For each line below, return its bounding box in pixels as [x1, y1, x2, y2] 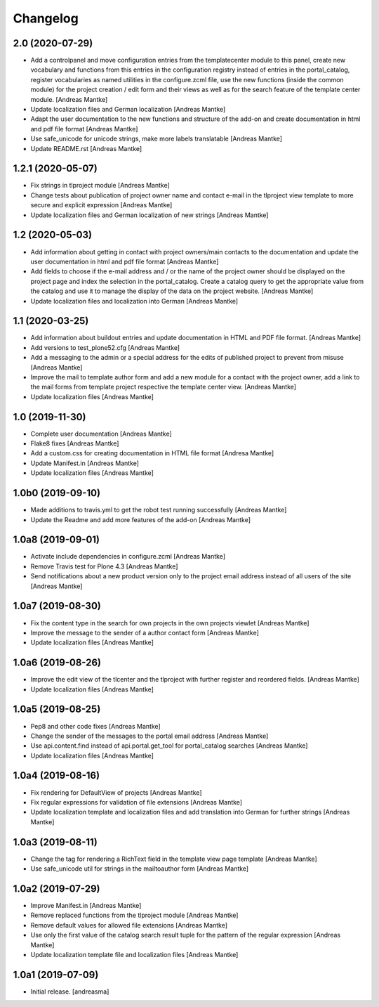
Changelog [13, 11, 79, 26]
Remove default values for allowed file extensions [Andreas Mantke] [30, 921, 228, 929]
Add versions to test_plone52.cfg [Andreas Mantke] [30, 343, 180, 351]
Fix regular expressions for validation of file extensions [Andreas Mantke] [30, 798, 242, 806]
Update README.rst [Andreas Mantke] [30, 144, 142, 152]
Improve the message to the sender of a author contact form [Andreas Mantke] [30, 628, 260, 637]
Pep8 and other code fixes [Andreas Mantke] [30, 722, 161, 730]
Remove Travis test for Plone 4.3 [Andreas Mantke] [30, 562, 178, 571]
